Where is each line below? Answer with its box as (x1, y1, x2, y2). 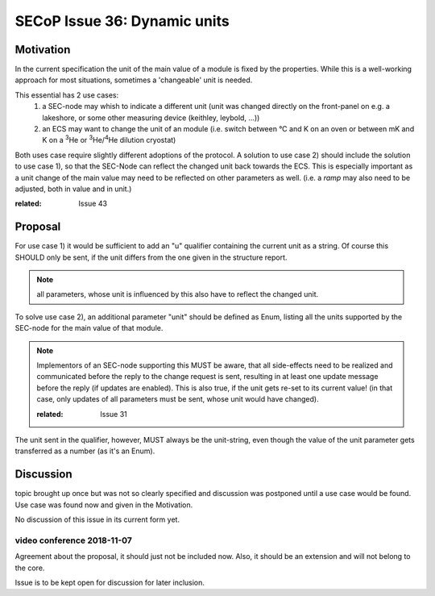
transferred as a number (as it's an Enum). (14, 446, 155, 456)
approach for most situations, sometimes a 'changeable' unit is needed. (14, 75, 253, 85)
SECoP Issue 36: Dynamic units (14, 12, 230, 30)
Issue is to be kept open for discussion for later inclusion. (14, 577, 205, 587)
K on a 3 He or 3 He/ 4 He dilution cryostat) (42, 134, 176, 145)
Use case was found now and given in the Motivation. (14, 500, 193, 510)
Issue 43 (78, 198, 108, 209)
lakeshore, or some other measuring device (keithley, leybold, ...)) (42, 113, 260, 123)
